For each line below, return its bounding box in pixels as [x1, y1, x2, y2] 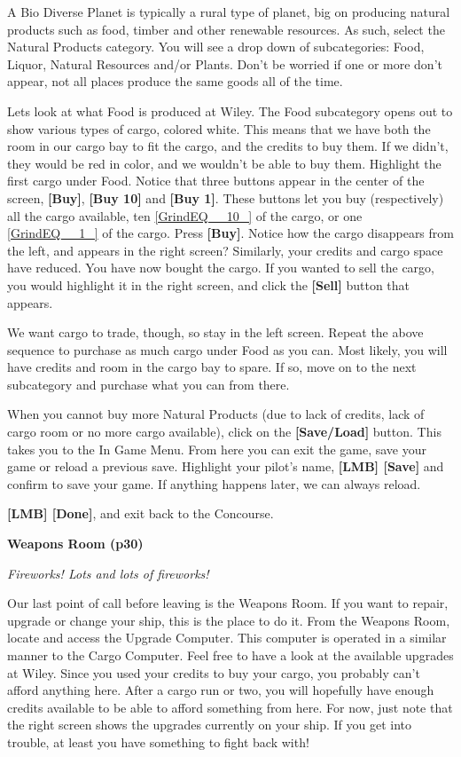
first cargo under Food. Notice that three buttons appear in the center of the [7, 171, 425, 190]
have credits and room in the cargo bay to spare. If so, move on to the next [7, 358, 417, 376]
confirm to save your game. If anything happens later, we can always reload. [7, 474, 421, 493]
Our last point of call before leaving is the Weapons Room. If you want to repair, [7, 594, 449, 612]
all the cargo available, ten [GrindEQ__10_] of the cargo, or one [7, 206, 363, 225]
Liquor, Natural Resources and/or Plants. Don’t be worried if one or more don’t [7, 54, 442, 73]
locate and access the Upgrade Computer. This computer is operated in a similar [7, 628, 447, 647]
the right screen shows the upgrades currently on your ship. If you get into [7, 715, 412, 734]
